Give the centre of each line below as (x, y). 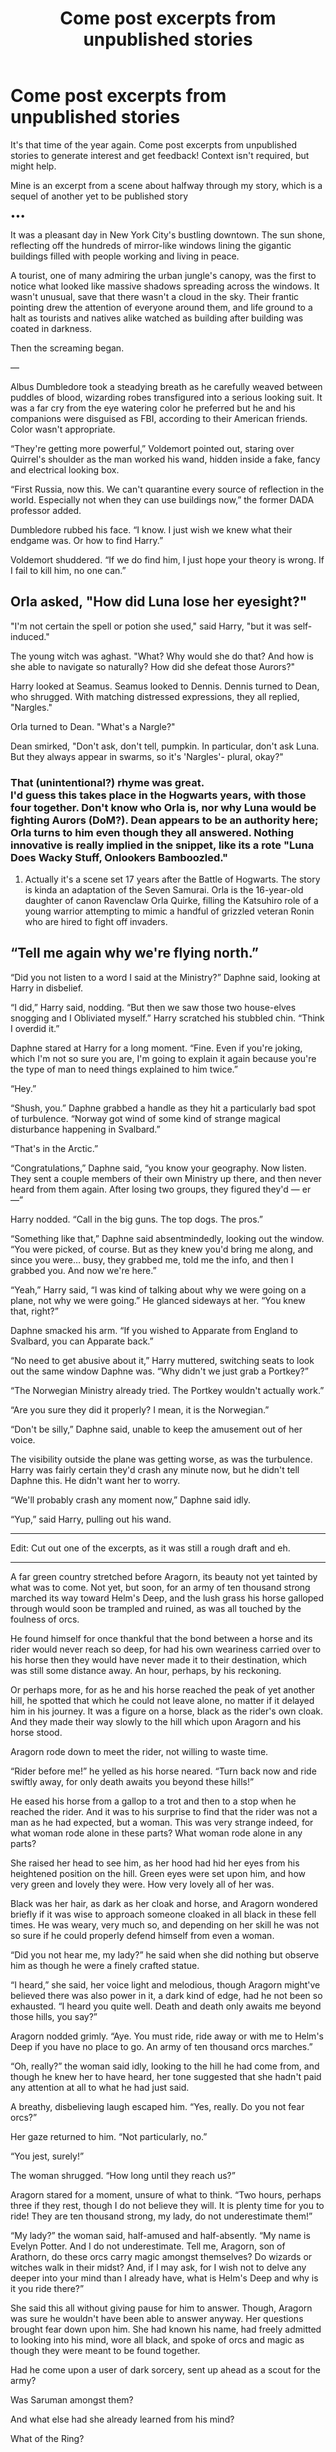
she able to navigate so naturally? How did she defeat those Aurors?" (153, 666)
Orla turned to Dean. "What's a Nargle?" (93, 726)
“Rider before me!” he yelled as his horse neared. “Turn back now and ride (163, 1771)
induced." (30, 636)
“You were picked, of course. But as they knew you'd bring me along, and (162, 1249)
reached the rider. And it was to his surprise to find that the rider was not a (164, 1811)
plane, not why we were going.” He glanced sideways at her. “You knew (158, 1300)
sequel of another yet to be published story (99, 196)
